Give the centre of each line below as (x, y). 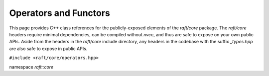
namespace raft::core (31, 67)
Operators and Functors (60, 13)
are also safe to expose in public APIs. (48, 48)
